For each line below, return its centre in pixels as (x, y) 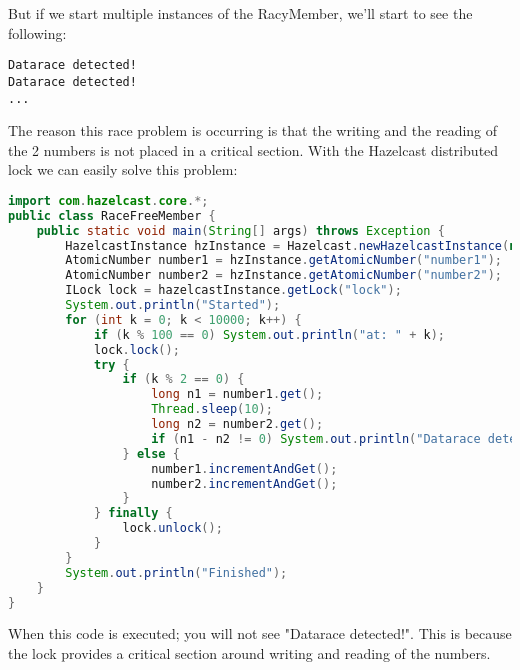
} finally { (133, 513)
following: (37, 32)
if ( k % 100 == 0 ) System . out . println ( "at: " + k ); (269, 334)
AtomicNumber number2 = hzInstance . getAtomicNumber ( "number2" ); (284, 275)
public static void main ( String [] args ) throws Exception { (240, 230)
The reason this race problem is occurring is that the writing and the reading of (253, 130)
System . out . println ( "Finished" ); (176, 572)
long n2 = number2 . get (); (237, 424)
